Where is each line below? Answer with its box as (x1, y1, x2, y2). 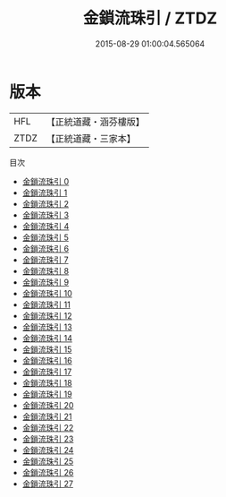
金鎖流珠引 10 (21, 287, 73, 298)
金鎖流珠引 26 (21, 467, 74, 477)
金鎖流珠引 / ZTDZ (82, 8, 218, 29)
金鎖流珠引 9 (21, 277, 70, 287)
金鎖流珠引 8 (21, 265, 70, 276)
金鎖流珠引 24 (21, 444, 74, 455)
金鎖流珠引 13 (21, 321, 73, 332)
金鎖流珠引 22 (21, 422, 74, 433)
